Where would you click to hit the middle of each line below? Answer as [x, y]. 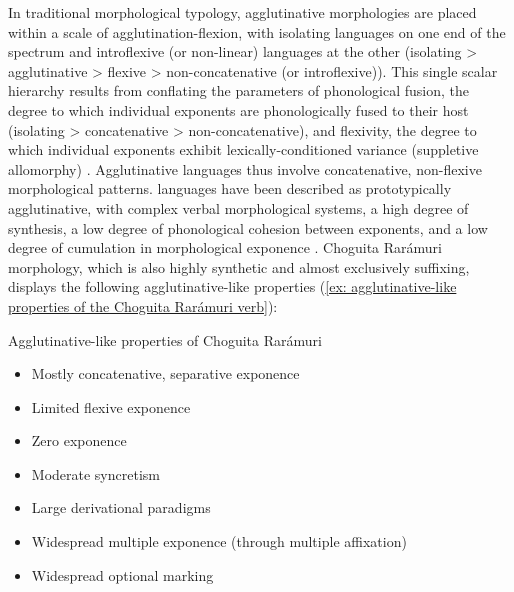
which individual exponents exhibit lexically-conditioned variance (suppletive [243, 149]
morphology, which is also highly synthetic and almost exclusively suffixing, [239, 266]
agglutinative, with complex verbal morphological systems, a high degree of [238, 207]
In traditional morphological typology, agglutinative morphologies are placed [242, 12]
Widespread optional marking [122, 574]
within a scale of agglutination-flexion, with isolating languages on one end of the [257, 31]
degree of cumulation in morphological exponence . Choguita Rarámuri [225, 247]
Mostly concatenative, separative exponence [165, 373]
